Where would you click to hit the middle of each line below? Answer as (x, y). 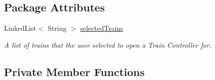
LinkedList (20, 28)
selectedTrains (102, 28)
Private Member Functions (74, 71)
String (57, 28)
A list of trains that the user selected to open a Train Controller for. (108, 44)
